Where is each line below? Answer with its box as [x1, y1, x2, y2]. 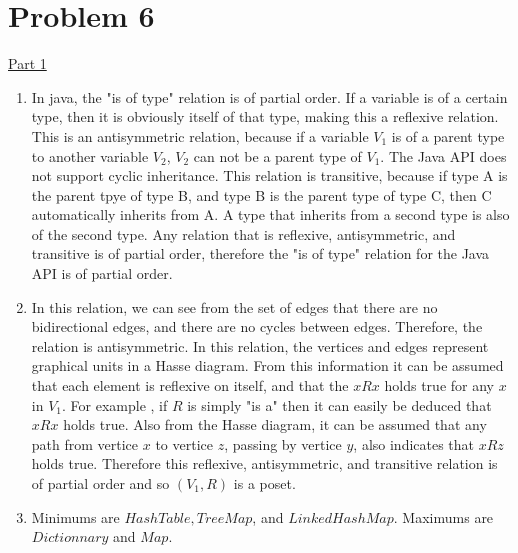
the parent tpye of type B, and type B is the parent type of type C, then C [31, 184, 492, 205]
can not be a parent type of [193, 145, 362, 166]
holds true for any [384, 375, 494, 396]
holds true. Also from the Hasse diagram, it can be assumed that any [63, 414, 487, 435]
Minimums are [31, 506, 120, 527]
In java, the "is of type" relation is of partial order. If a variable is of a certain [31, 86, 508, 107]
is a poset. [233, 473, 296, 493]
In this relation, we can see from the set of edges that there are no [31, 296, 438, 317]
